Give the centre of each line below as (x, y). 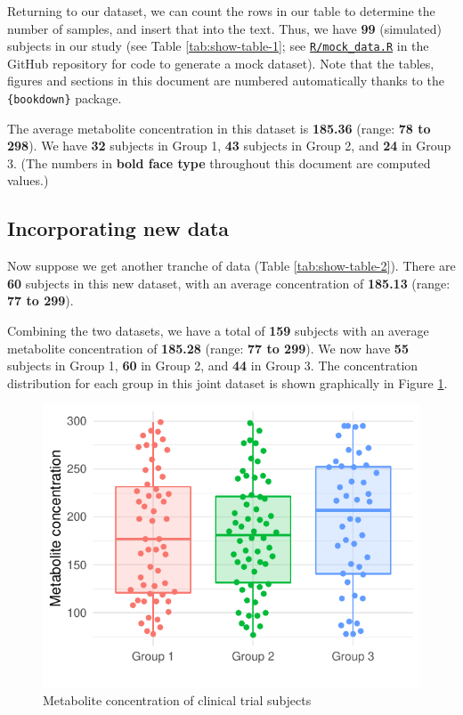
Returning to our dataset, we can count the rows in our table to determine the (221, 11)
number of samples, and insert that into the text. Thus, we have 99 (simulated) (224, 28)
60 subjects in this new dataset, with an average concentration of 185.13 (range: (229, 283)
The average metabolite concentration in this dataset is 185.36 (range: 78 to (219, 128)
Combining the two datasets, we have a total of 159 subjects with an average (218, 331)
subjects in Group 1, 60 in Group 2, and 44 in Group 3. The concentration (213, 366)
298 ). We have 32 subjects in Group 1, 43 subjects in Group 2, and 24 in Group (229, 146)
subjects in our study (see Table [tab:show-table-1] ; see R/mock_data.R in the (218, 46)
